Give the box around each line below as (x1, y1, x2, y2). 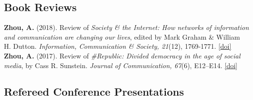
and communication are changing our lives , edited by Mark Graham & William (4, 31, 240, 42)
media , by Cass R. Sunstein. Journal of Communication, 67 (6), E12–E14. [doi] (4, 60, 238, 70)
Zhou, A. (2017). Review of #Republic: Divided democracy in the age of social (4, 50, 240, 60)
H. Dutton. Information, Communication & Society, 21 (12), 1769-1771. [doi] (4, 41, 232, 51)
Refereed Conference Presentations (4, 84, 184, 99)
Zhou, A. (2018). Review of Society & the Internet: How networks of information (4, 22, 249, 32)
